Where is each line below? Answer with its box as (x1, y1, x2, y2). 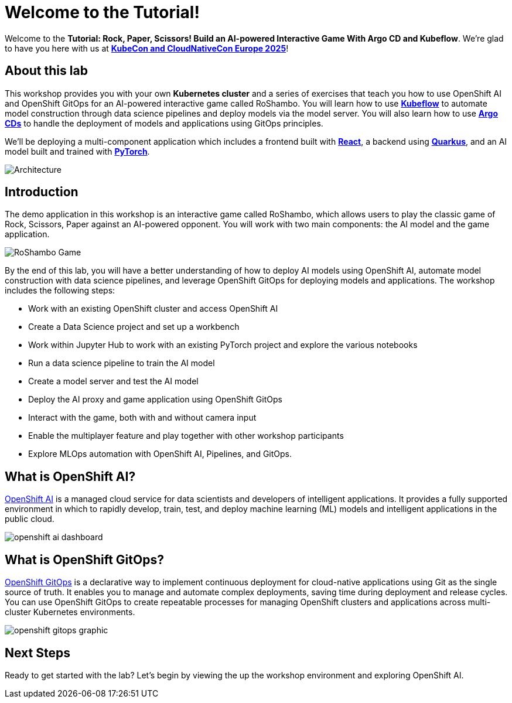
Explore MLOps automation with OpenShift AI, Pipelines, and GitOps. (28, 449, 292, 459)
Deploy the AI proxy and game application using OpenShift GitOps (28, 394, 282, 405)
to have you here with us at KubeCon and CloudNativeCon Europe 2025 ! (5, 43, 289, 53)
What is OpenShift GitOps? (5, 552, 164, 567)
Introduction (5, 185, 78, 200)
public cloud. (5, 514, 54, 524)
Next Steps (5, 645, 70, 660)
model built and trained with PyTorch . (5, 146, 150, 156)
